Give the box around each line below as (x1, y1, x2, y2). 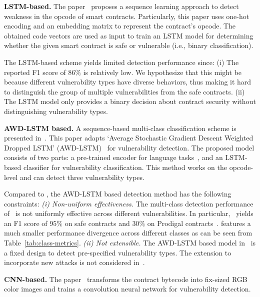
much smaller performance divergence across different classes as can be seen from (4, 227, 252, 238)
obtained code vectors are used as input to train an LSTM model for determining (4, 30, 253, 40)
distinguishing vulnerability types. (4, 105, 108, 116)
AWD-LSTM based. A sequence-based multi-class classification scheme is (4, 122, 236, 133)
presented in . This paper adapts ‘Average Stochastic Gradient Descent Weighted (4, 132, 253, 143)
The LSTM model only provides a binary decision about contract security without (4, 96, 256, 106)
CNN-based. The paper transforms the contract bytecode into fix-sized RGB (4, 273, 247, 284)
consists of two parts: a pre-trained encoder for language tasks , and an (4, 152, 223, 162)
